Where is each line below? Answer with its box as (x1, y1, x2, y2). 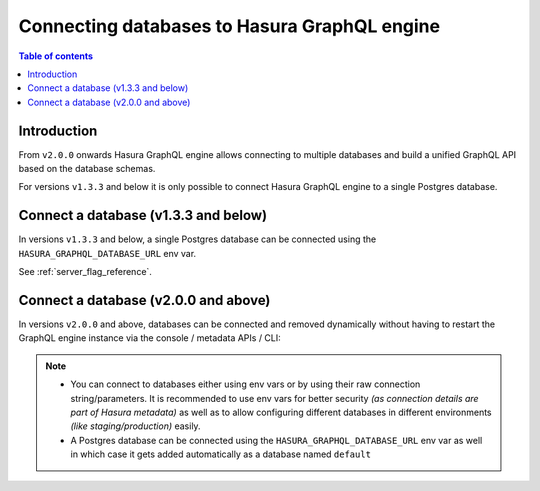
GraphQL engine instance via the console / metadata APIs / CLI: (18, 332, 282, 344)
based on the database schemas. (18, 163, 156, 175)
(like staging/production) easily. (70, 420, 201, 432)
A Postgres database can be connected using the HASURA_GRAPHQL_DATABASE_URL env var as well (70, 434, 483, 446)
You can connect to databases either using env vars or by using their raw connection (70, 378, 421, 390)
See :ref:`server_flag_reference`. (18, 266, 152, 278)
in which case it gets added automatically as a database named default (70, 448, 372, 460)
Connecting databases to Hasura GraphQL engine (18, 15, 440, 37)
